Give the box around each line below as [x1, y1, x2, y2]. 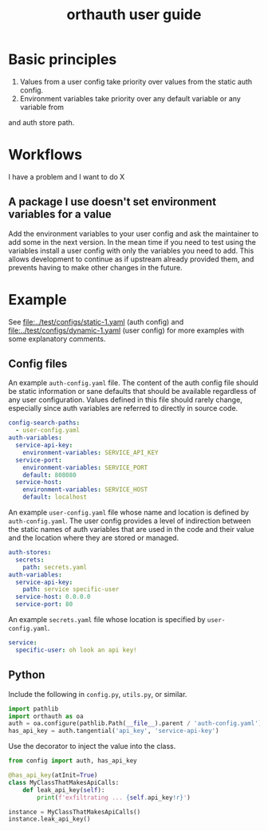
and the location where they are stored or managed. [8, 533, 179, 543]
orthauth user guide [66, 6, 202, 24]
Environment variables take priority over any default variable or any [19, 93, 241, 103]
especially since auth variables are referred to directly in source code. [8, 404, 238, 413]
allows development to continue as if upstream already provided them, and [8, 254, 254, 264]
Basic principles [8, 50, 117, 69]
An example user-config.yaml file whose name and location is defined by [8, 508, 250, 518]
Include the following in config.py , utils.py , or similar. [8, 689, 187, 699]
